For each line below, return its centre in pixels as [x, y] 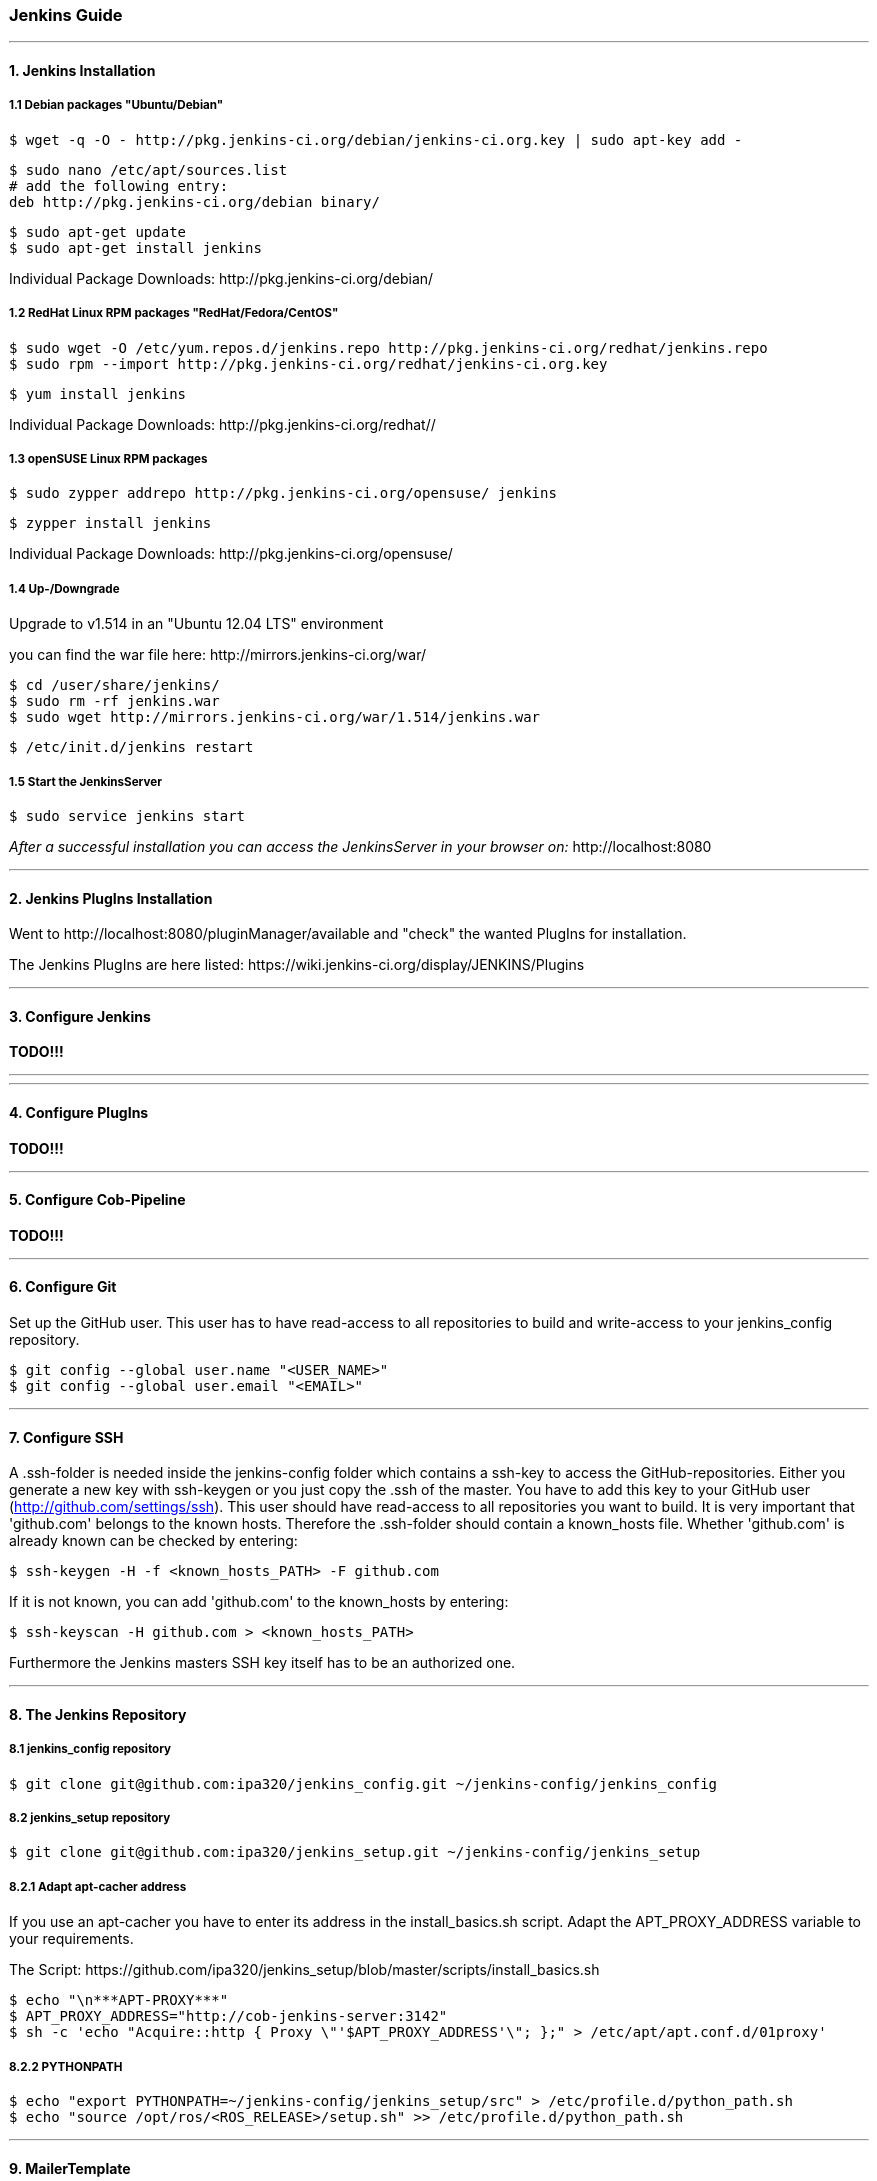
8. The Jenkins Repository [98, 1714]
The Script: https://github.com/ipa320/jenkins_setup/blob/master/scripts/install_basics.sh [304, 1970]
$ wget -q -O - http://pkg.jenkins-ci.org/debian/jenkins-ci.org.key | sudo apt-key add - [376, 139]
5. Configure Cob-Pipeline [97, 1200]
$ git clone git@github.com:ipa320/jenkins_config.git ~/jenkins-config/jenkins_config [363, 1783]
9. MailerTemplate [70, 2168]
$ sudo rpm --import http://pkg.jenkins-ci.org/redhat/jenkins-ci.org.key [308, 363]
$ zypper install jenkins [110, 523]
